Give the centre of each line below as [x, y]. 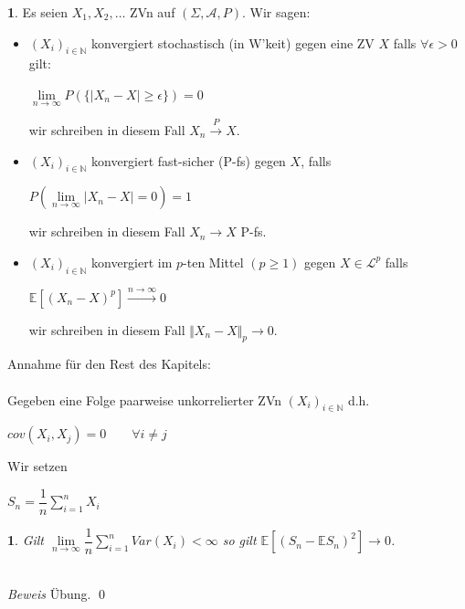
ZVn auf [153, 12]
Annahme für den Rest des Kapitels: [109, 364]
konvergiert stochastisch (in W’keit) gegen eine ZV [233, 42]
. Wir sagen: [276, 12]
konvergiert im [132, 262]
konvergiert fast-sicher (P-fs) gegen [189, 160]
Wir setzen [37, 466]
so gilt [239, 540]
